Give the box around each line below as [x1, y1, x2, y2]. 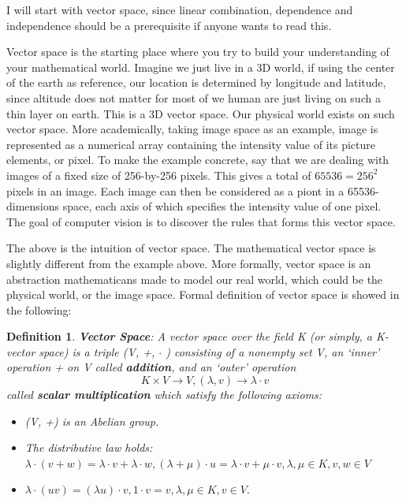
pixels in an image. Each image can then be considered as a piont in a [6, 182, 345, 199]
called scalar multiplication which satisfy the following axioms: [6, 386, 322, 403]
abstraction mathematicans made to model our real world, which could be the [6, 270, 383, 287]
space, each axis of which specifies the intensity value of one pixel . [62, 198, 382, 214]
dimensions [6, 198, 60, 214]
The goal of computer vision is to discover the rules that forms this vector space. [6, 213, 396, 229]
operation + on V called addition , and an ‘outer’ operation [6, 359, 296, 375]
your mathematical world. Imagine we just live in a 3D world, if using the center [6, 58, 395, 75]
